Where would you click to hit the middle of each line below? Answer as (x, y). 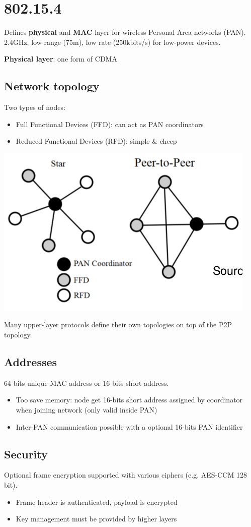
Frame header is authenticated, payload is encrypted (97, 502)
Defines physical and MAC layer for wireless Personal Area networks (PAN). (125, 32)
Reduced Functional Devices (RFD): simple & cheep (96, 141)
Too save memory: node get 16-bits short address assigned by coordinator (129, 400)
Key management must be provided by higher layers (96, 519)
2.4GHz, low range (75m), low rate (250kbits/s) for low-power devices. (112, 42)
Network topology (52, 86)
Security (26, 454)
